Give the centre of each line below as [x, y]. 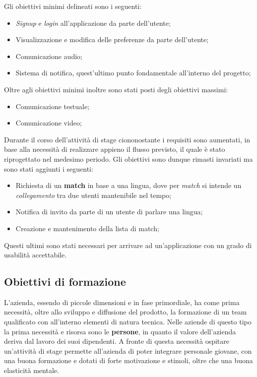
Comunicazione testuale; [53, 106]
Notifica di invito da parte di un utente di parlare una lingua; [109, 212]
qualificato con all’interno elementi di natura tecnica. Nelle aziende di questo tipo [128, 322]
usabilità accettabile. [35, 255]
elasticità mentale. [32, 370]
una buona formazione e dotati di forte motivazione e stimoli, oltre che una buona [128, 360]
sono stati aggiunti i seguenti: [49, 168]
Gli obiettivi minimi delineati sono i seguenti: [73, 6]
